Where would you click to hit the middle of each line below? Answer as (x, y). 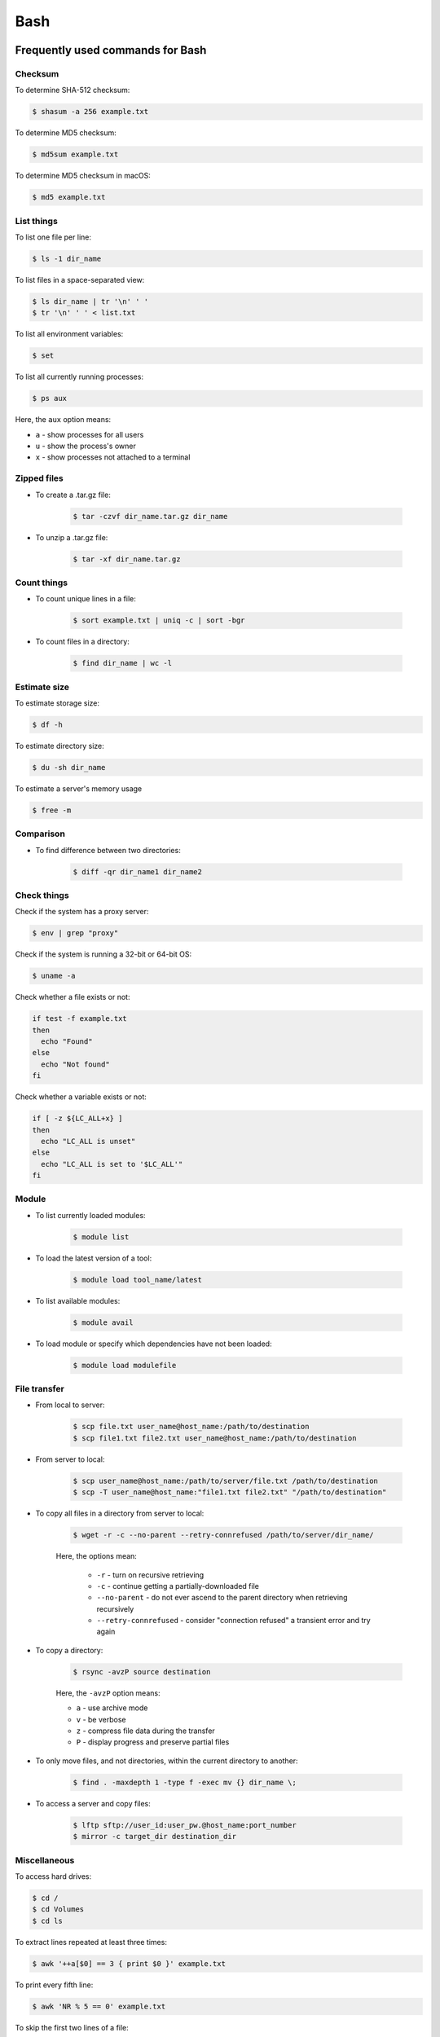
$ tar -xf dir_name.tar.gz (127, 559)
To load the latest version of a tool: (94, 1258)
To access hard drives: (53, 1876)
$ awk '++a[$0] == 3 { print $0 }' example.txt (129, 1963)
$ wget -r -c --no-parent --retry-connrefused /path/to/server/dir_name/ (223, 1535)
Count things (42, 583)
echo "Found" (67, 1042)
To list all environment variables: (69, 334)
